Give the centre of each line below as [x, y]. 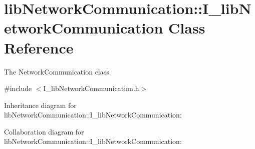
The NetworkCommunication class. [58, 71]
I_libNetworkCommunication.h [91, 88]
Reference [39, 47]
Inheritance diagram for [40, 105]
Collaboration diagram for [44, 131]
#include [18, 88]
